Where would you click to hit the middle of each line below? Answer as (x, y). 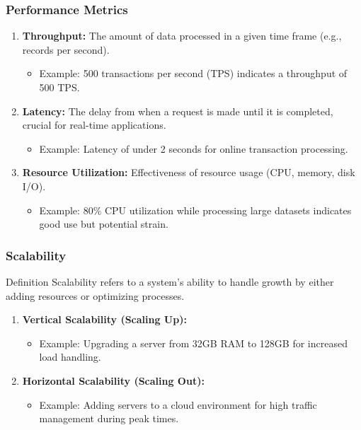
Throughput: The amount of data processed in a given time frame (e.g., (182, 36)
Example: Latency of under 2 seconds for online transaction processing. (194, 148)
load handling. (70, 357)
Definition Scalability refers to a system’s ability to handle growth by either (170, 281)
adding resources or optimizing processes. (95, 295)
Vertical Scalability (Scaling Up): (104, 319)
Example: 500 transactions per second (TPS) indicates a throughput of (193, 73)
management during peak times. (109, 418)
